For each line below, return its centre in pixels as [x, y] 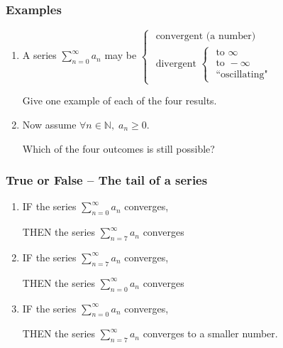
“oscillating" [242, 74]
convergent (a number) [206, 37]
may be [121, 55]
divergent [176, 64]
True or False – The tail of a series [107, 180]
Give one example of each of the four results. [120, 100]
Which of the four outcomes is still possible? [118, 148]
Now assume [49, 124]
